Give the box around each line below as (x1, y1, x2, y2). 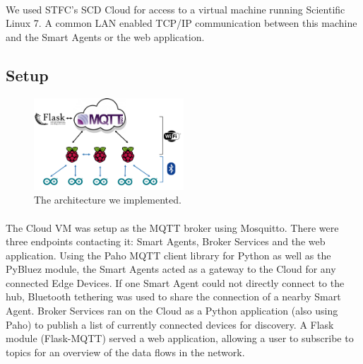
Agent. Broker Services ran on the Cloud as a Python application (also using (6, 303, 338, 318)
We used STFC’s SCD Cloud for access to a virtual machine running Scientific (6, 1, 345, 16)
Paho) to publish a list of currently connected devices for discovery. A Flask (6, 317, 334, 331)
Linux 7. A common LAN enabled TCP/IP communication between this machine (6, 16, 357, 30)
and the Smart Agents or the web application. (6, 29, 205, 44)
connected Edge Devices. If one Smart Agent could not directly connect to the (6, 275, 345, 290)
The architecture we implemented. (34, 192, 181, 207)
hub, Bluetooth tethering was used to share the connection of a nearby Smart (6, 289, 341, 304)
